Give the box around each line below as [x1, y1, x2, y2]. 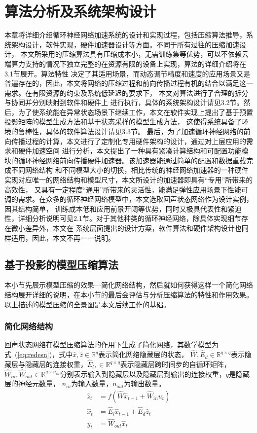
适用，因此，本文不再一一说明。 [11, 232, 115, 243]
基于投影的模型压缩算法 [4, 256, 118, 272]
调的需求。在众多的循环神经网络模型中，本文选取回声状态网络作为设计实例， [4, 194, 253, 204]
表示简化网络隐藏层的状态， [98, 349, 188, 360]
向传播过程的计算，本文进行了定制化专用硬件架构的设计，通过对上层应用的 [4, 136, 246, 146]
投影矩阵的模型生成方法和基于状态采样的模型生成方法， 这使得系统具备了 [4, 116, 242, 127]
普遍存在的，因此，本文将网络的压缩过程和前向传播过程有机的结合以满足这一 [4, 78, 253, 88]
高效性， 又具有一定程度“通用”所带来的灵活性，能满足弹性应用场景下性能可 [4, 184, 248, 194]
